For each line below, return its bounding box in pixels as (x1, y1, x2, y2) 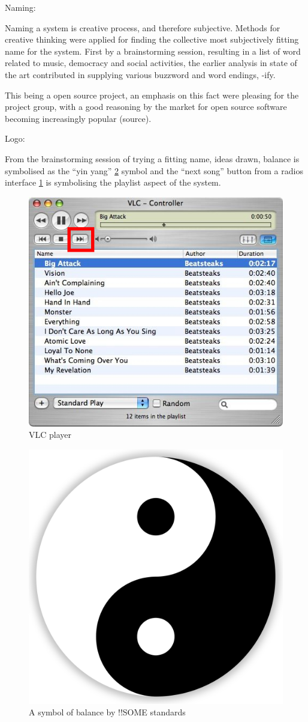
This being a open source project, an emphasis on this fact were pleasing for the (5, 88, 299, 101)
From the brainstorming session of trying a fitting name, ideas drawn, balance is (5, 152, 300, 165)
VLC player (29, 428, 72, 441)
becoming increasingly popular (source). (5, 112, 152, 124)
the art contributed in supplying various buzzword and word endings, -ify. (5, 68, 276, 80)
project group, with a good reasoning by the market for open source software (5, 100, 287, 113)
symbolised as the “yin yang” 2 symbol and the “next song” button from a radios (5, 164, 303, 177)
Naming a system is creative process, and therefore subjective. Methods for (5, 21, 280, 34)
